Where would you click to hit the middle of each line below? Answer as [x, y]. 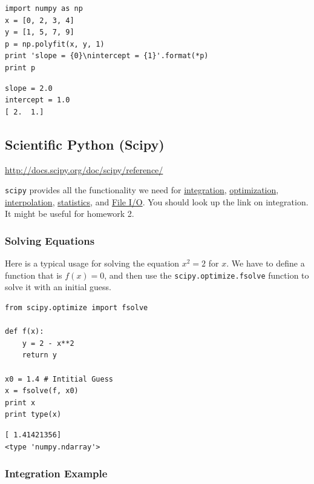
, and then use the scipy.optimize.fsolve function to [207, 275]
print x [20, 403]
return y [39, 355]
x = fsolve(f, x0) [42, 391]
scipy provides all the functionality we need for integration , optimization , [142, 190]
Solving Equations [50, 240]
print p [20, 68]
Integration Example [56, 473]
